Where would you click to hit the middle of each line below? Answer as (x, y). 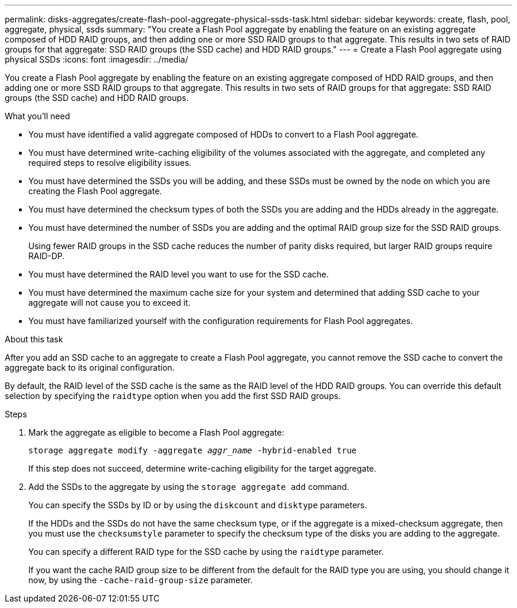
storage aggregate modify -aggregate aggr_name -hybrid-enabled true (193, 450)
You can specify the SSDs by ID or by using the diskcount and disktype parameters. (198, 505)
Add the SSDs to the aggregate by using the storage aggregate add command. (189, 487)
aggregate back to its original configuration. (90, 367)
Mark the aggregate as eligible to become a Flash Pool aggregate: (156, 432)
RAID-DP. (47, 256)
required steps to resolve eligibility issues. (110, 163)
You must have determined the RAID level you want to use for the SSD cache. (179, 274)
